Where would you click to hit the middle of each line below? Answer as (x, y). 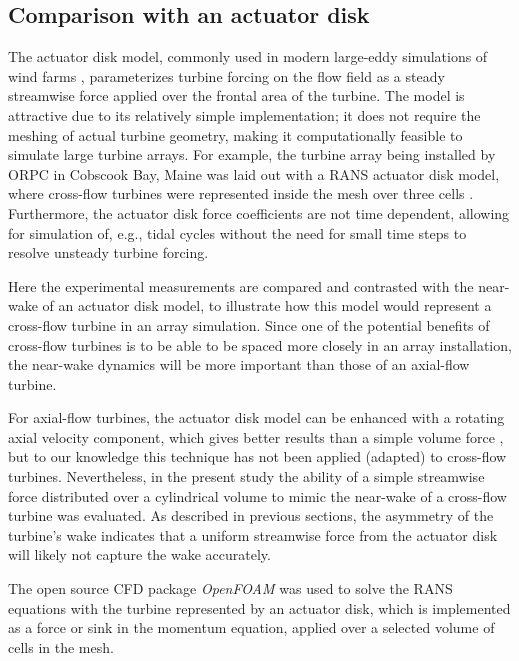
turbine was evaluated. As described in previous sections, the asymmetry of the (251, 515)
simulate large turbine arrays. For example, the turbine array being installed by (252, 154)
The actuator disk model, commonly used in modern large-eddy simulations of (248, 56)
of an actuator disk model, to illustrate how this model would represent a (267, 305)
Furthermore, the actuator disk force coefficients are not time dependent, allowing (259, 212)
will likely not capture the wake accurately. (139, 554)
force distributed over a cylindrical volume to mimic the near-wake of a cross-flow (257, 495)
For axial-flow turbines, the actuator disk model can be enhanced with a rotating (256, 417)
